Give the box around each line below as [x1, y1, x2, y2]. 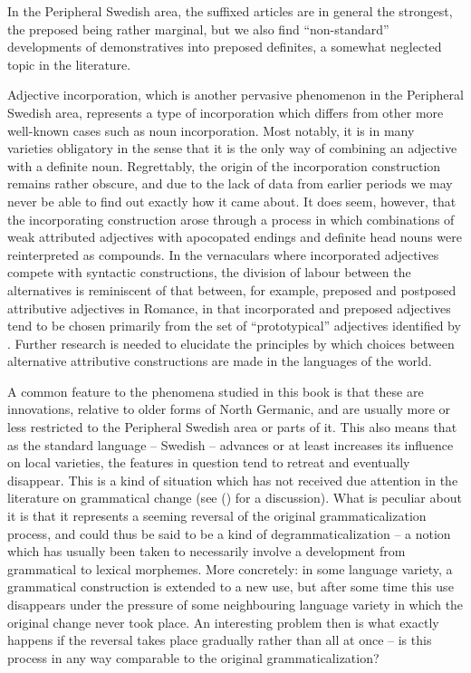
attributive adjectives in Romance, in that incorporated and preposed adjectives [7, 298, 451, 317]
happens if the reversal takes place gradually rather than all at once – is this [7, 630, 432, 649]
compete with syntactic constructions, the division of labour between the [7, 263, 411, 282]
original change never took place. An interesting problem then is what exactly [7, 612, 439, 631]
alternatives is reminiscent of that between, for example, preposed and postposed [7, 280, 457, 299]
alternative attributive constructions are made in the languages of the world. [7, 351, 432, 370]
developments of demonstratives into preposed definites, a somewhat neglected [7, 37, 442, 56]
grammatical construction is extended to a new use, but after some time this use [7, 577, 454, 596]
